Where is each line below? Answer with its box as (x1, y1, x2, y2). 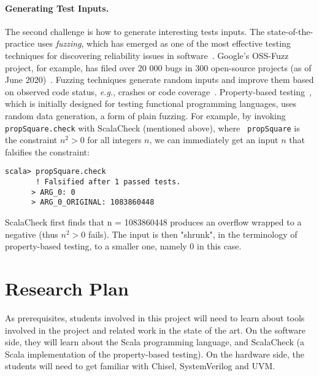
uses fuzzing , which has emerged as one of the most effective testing (37, 37, 291, 50)
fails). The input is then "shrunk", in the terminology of (88, 227, 298, 240)
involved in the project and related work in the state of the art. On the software (5, 323, 306, 336)
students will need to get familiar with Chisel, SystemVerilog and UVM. (5, 359, 275, 372)
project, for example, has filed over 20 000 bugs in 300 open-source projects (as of (5, 61, 312, 74)
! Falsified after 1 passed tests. (36, 178, 181, 187)
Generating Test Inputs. (5, 1, 109, 14)
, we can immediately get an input (149, 133, 279, 146)
